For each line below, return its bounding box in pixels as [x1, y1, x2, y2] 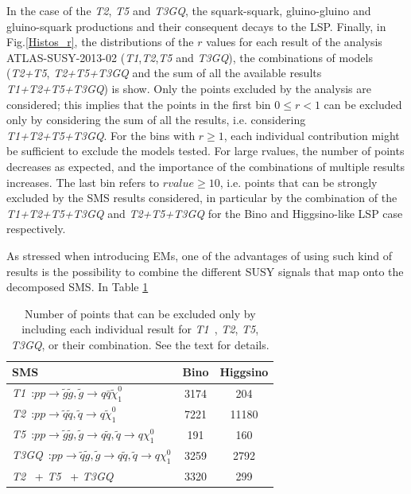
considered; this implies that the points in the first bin [6, 95, 271, 112]
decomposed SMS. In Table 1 [6, 278, 149, 295]
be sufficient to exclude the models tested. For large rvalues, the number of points [6, 142, 405, 159]
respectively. [6, 220, 66, 237]
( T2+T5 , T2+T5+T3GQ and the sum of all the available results [6, 64, 322, 81]
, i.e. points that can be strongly [219, 173, 378, 190]
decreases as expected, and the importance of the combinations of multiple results [6, 158, 405, 174]
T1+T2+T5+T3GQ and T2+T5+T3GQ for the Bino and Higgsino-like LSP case [6, 204, 403, 221]
